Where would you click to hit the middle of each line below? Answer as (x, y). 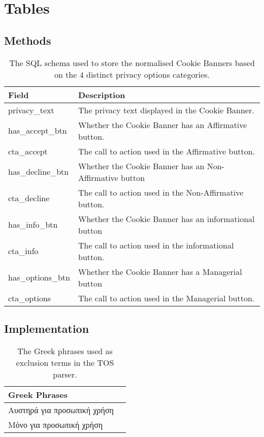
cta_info (23, 251)
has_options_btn (39, 277)
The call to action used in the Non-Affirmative (161, 192)
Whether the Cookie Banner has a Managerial (160, 271)
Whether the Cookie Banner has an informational (166, 218)
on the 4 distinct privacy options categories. (132, 74)
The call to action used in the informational (156, 245)
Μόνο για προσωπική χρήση (56, 424)
